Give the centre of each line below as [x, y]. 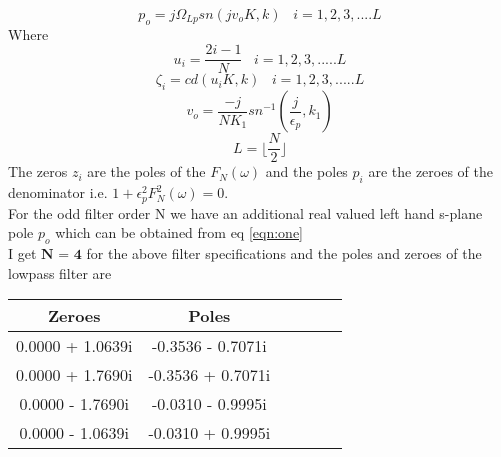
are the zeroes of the [430, 171]
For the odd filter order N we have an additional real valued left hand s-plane [245, 212]
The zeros [38, 171]
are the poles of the [146, 171]
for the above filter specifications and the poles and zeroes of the [284, 252]
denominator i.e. [58, 192]
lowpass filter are [60, 272]
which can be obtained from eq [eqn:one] [179, 232]
